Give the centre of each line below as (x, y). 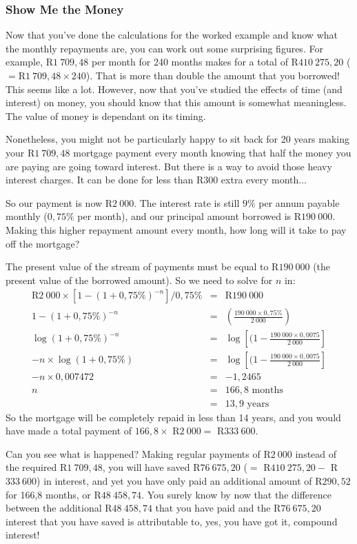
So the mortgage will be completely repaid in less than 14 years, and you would (173, 417)
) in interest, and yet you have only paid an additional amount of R (180, 480)
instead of (316, 453)
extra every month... (264, 180)
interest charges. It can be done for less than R (105, 180)
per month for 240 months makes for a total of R (195, 62)
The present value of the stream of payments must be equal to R (142, 266)
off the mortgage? (43, 243)
